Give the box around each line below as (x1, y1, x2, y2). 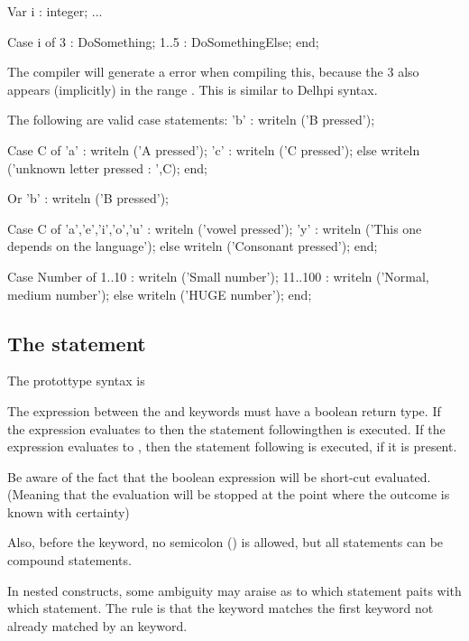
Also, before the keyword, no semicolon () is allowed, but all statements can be (7, 533, 444, 552)
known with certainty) (7, 502, 130, 521)
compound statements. (7, 551, 132, 570)
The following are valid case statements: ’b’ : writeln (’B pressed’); (7, 110, 375, 129)
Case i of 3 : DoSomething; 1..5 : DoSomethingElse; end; (7, 32, 319, 51)
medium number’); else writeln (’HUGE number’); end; (7, 284, 312, 303)
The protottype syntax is (7, 371, 145, 390)
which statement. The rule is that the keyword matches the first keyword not (7, 599, 434, 618)
